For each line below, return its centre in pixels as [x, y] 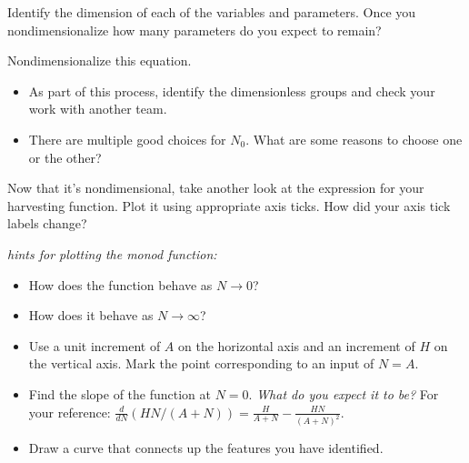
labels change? [47, 223]
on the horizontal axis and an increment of [297, 345]
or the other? [65, 157]
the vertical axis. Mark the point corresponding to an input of [201, 363]
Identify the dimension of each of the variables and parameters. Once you [212, 12]
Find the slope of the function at [120, 393]
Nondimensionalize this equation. [100, 60]
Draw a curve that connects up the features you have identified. [206, 448]
